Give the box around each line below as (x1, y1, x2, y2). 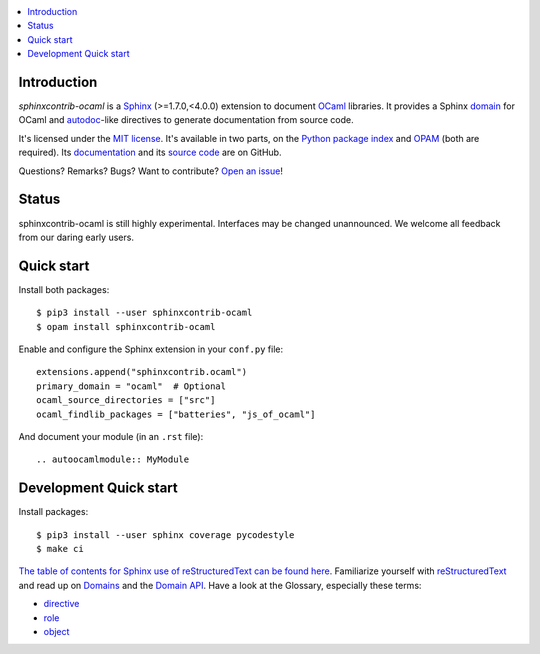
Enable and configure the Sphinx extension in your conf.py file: (18, 343, 284, 355)
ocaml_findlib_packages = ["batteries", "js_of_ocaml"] (36, 408, 316, 420)
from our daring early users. (18, 231, 135, 243)
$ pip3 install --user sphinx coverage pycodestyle (36, 529, 295, 540)
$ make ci (36, 543, 84, 555)
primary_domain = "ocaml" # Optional (36, 380, 227, 392)
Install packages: (18, 506, 89, 518)
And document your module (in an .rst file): (18, 430, 204, 442)
